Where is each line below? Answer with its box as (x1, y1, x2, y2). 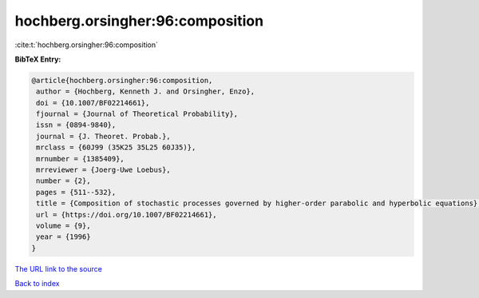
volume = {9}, (36, 221, 91, 230)
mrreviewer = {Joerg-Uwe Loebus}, (36, 165, 171, 175)
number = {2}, (36, 177, 91, 185)
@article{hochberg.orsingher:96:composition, (31, 76, 213, 85)
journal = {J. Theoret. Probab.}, (36, 132, 171, 141)
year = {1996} (36, 232, 91, 241)
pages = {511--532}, (36, 188, 117, 197)
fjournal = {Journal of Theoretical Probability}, (36, 109, 239, 119)
